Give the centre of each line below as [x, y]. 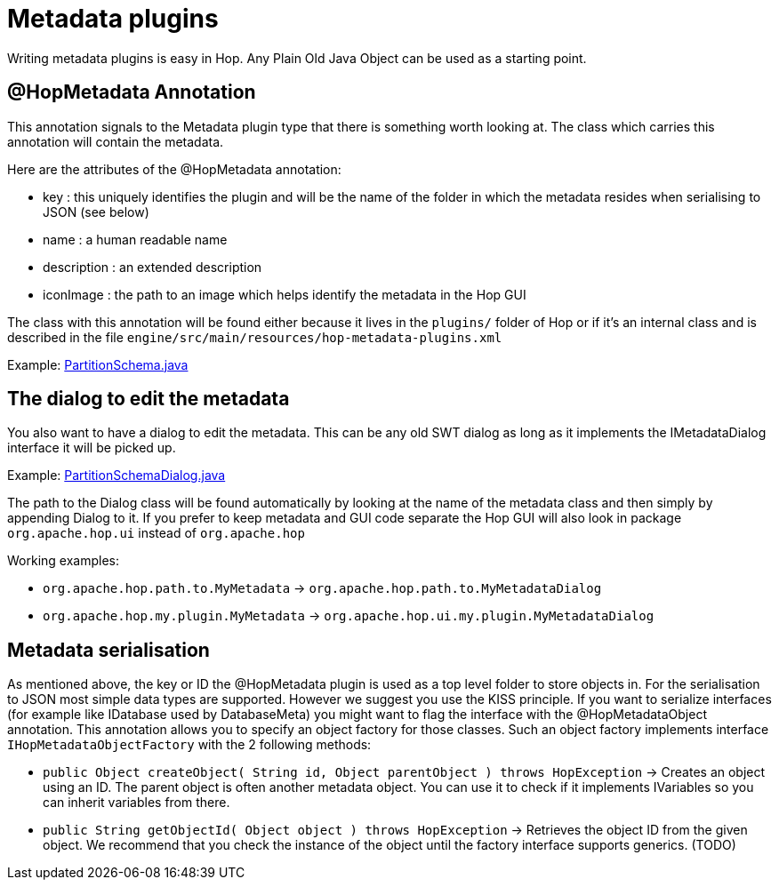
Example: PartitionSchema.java [98, 364]
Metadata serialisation [108, 650]
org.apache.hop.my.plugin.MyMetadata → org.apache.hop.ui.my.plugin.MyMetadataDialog [349, 616]
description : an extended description [153, 267]
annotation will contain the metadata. [116, 141]
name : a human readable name [135, 239]
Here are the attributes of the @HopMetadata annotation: [174, 169]
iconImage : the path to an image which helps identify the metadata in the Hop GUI [285, 294]
